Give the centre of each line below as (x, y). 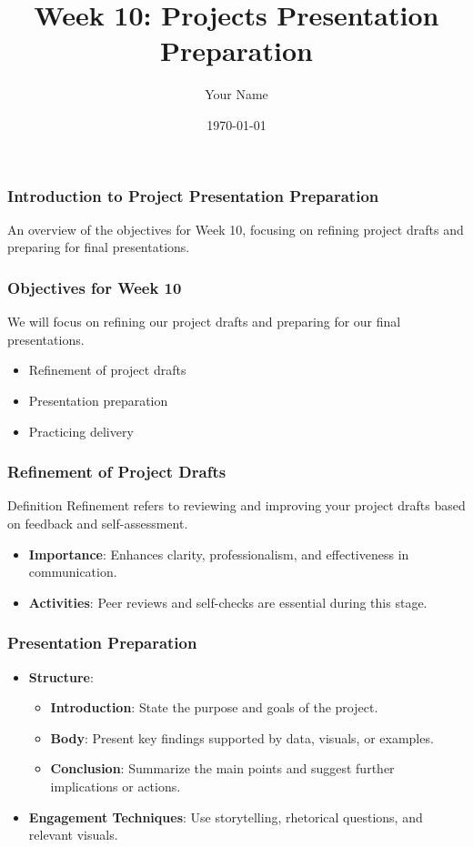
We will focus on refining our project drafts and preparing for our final (204, 322)
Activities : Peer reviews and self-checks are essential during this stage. (228, 602)
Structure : (61, 676)
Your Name (236, 94)
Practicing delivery (81, 431)
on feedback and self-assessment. (98, 523)
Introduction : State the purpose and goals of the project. (214, 707)
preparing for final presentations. (99, 247)
